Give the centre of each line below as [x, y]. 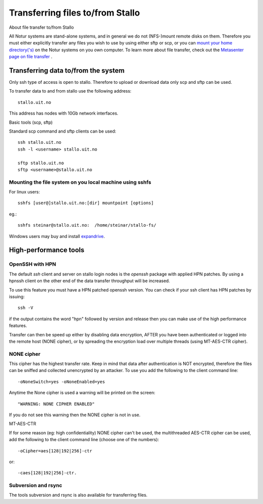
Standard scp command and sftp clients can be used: [63, 131]
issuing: [17, 296]
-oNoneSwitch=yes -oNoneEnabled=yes [61, 382]
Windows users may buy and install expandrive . [57, 236]
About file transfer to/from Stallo [41, 27]
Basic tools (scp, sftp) [31, 122]
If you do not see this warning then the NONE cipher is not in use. [75, 415]
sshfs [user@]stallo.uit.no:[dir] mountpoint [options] [86, 203]
